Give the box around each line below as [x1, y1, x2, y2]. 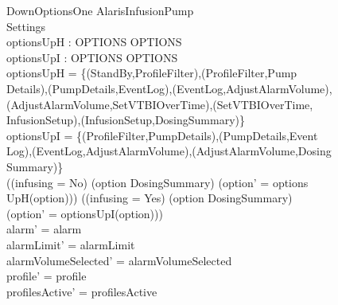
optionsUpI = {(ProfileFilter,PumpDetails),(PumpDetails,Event [6, 127, 318, 143]
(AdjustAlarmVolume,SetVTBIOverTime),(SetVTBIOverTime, [6, 96, 313, 112]
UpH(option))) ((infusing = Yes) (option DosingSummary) [6, 190, 293, 206]
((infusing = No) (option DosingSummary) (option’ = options [6, 174, 309, 190]
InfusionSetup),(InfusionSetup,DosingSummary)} [6, 111, 246, 128]
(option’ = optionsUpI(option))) [6, 205, 163, 221]
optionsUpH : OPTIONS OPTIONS [6, 33, 182, 50]
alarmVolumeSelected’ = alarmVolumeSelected [6, 252, 232, 268]
